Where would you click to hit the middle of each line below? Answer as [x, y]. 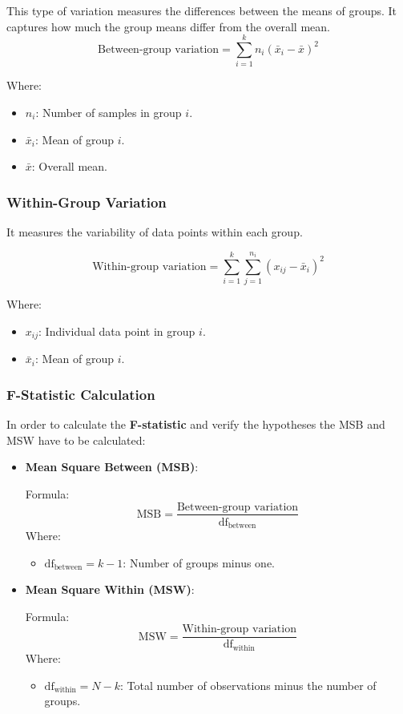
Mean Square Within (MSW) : [110, 589]
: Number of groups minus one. [199, 562]
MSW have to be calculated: [76, 440]
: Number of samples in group [109, 112]
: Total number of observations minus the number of [248, 685]
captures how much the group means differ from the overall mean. [168, 26]
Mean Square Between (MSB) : [112, 467]
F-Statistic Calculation [81, 394]
